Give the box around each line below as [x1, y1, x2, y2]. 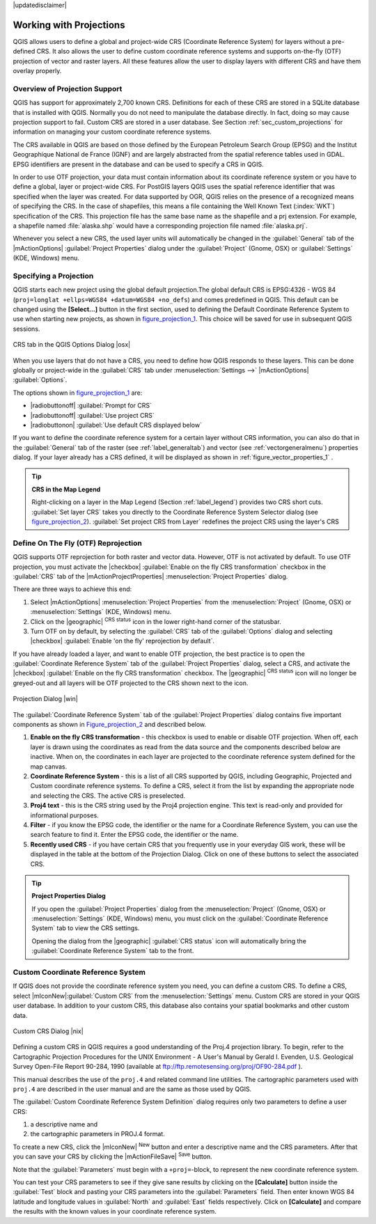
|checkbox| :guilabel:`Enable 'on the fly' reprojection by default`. [30, 637, 215, 645]
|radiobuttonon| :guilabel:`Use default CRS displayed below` [30, 421, 202, 429]
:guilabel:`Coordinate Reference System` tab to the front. [31, 947, 194, 955]
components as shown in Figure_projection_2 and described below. [13, 721, 207, 729]
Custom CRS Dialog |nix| [13, 1027, 84, 1035]
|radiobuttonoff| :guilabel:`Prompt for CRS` [30, 401, 152, 410]
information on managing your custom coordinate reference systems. [13, 127, 212, 136]
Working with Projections [13, 19, 125, 31]
